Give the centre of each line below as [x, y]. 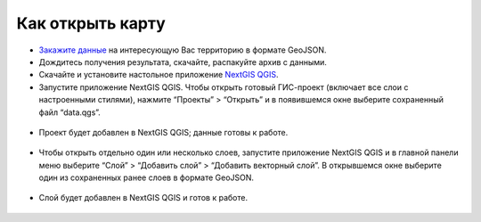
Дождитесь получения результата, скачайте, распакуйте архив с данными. [183, 62]
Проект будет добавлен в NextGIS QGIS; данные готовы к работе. [163, 132]
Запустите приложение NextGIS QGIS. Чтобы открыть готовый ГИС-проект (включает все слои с [224, 87]
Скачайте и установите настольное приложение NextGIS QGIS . [159, 75]
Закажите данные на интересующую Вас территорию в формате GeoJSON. [183, 50]
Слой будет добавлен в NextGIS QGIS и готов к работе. [143, 198]
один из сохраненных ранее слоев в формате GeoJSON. [146, 177]
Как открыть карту [91, 23]
